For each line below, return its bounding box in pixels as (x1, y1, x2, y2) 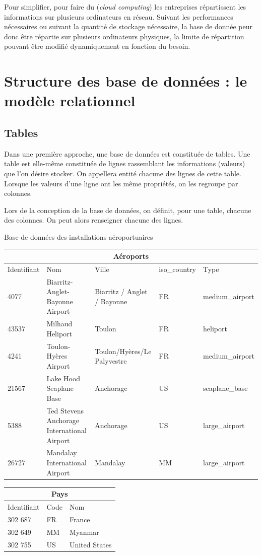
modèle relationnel (4, 90, 136, 111)
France (69, 514, 90, 524)
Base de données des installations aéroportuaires (4, 231, 153, 242)
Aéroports (113, 250, 149, 261)
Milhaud (46, 318, 73, 329)
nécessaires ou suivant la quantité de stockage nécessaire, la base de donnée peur (4, 21, 252, 32)
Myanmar (69, 526, 99, 537)
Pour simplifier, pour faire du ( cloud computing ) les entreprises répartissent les (4, 2, 246, 12)
